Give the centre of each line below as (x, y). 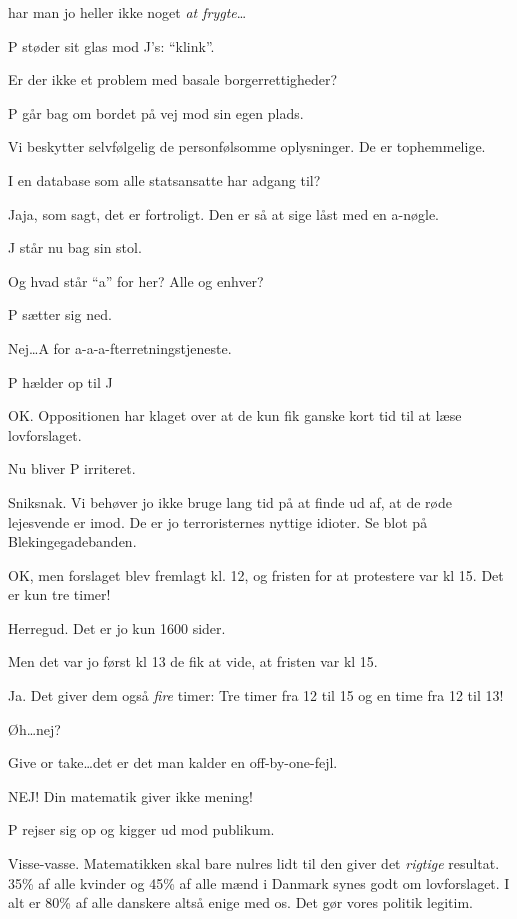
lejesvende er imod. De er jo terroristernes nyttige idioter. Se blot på (218, 521)
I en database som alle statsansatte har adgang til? (164, 179)
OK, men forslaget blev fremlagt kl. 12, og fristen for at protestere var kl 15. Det (256, 574)
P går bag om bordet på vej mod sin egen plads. (156, 112)
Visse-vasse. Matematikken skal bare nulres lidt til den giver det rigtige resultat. (254, 863)
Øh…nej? (34, 728)
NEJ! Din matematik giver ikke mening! (130, 795)
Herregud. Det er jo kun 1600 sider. (117, 627)
